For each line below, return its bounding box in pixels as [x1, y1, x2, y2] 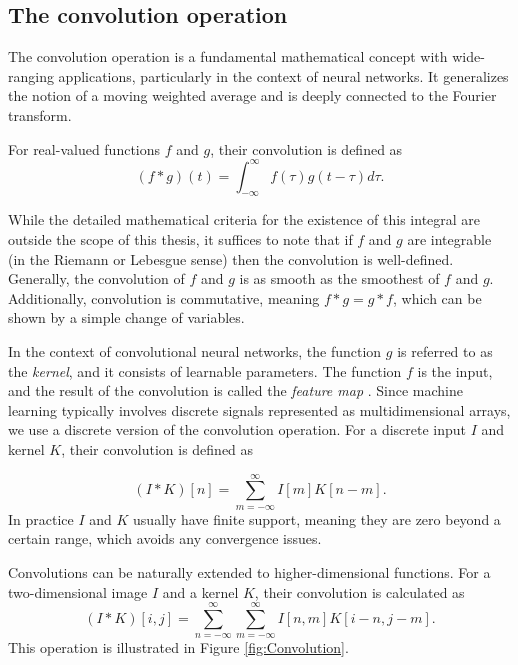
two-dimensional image [8, 581, 148, 602]
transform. [8, 104, 72, 125]
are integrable [407, 229, 492, 250]
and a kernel [162, 581, 239, 602]
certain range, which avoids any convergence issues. [8, 528, 322, 549]
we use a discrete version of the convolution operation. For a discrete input [8, 419, 467, 440]
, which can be [392, 287, 482, 308]
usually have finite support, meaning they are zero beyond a [133, 508, 501, 529]
